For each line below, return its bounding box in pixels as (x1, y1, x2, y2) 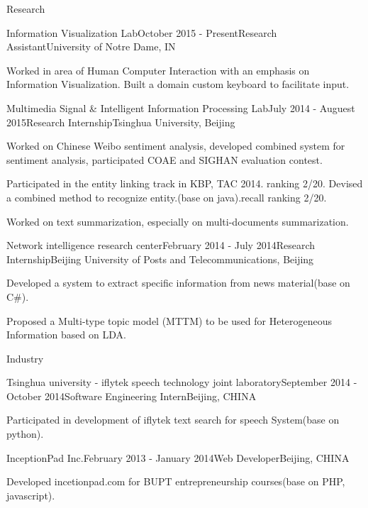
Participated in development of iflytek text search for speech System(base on (6, 412, 340, 427)
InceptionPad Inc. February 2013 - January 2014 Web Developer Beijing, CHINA (6, 450, 350, 465)
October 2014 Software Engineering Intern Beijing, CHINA (6, 388, 257, 403)
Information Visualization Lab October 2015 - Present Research (6, 25, 277, 40)
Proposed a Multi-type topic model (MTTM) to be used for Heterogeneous (6, 313, 333, 328)
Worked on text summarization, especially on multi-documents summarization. (6, 214, 349, 228)
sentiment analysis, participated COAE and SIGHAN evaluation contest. (6, 152, 323, 167)
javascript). (6, 487, 55, 502)
